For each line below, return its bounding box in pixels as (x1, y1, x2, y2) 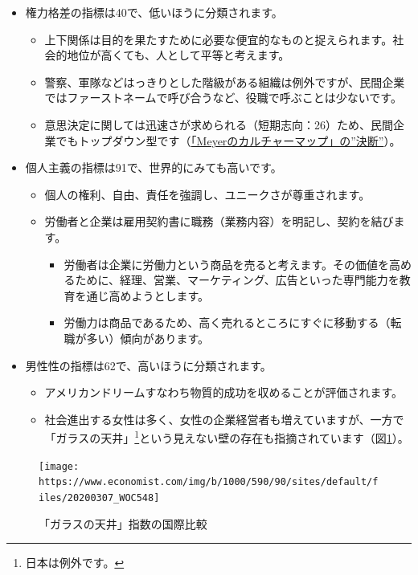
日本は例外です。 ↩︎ (25, 554, 125, 571)
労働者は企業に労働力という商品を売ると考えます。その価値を (64, 255, 389, 272)
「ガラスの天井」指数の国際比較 (39, 515, 207, 532)
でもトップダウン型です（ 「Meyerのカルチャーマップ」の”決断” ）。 (55, 132, 401, 149)
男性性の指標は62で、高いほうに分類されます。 (25, 357, 272, 373)
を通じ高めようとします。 (75, 287, 209, 304)
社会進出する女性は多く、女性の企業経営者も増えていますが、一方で (44, 410, 404, 427)
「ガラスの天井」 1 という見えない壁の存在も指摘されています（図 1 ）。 (44, 427, 409, 446)
